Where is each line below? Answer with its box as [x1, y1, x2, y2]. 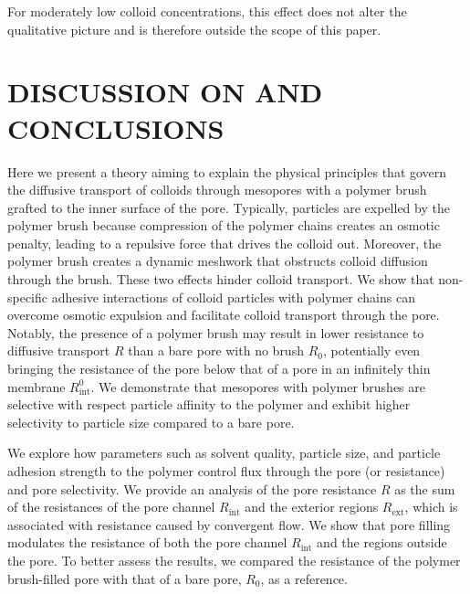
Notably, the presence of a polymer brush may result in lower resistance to [7, 323, 424, 342]
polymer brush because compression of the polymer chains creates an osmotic [7, 216, 440, 235]
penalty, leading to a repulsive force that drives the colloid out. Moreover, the [7, 233, 442, 252]
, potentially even [322, 341, 421, 360]
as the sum [394, 479, 455, 498]
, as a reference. [260, 568, 348, 588]
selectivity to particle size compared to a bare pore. [7, 412, 295, 431]
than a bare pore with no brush [128, 341, 304, 360]
